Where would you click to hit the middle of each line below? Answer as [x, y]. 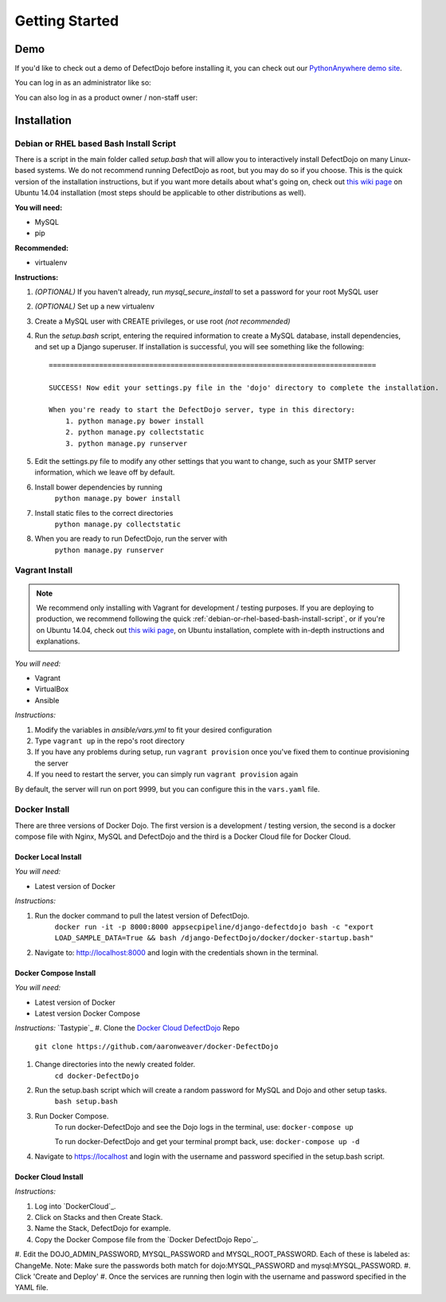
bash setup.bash [86, 1101]
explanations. [58, 641]
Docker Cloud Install [49, 1177]
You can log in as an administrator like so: [83, 83]
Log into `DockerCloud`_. [75, 1206]
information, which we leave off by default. [105, 472]
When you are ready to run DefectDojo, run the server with [131, 539]
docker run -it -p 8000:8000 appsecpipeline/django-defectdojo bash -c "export [214, 927]
